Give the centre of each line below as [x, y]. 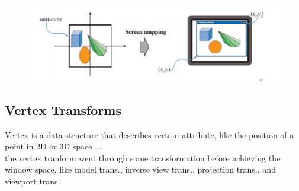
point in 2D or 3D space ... [53, 146]
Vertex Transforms [63, 109]
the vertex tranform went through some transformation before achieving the [143, 157]
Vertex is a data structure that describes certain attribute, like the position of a [149, 134]
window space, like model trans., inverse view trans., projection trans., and [140, 169]
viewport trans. [33, 181]
